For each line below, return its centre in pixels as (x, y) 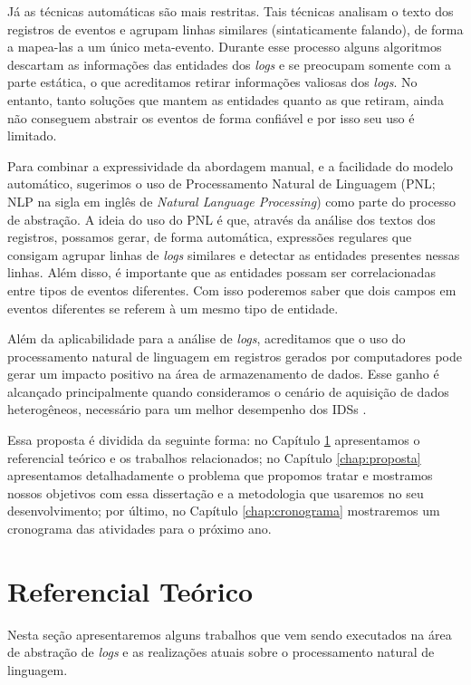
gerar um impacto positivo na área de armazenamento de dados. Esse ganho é (223, 374)
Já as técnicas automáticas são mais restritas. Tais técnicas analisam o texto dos (231, 11)
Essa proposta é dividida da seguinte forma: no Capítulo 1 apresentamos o (214, 440)
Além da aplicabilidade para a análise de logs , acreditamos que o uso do (207, 338)
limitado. (32, 135)
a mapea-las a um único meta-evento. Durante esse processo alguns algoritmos (225, 47)
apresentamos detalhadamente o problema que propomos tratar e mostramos (220, 475)
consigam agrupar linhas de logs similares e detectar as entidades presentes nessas (234, 254)
